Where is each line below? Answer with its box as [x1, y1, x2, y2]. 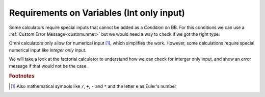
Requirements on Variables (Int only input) [9, 7, 185, 18]
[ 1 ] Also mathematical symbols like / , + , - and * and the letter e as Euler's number [10, 83, 177, 89]
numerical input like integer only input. [9, 47, 87, 53]
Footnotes [9, 73, 35, 79]
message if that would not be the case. [9, 63, 88, 69]
